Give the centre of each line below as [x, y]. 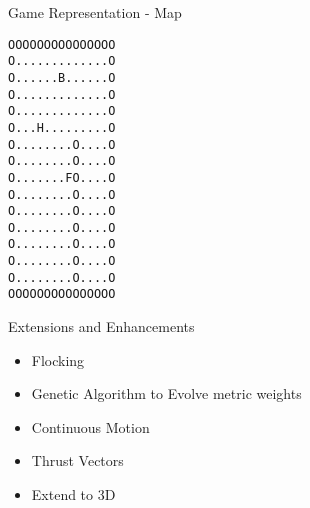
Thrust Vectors [77, 460]
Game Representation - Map [95, 12]
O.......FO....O [62, 177]
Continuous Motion [90, 426]
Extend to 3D [73, 494]
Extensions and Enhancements [101, 326]
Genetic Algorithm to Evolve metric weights [166, 393]
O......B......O [62, 77]
